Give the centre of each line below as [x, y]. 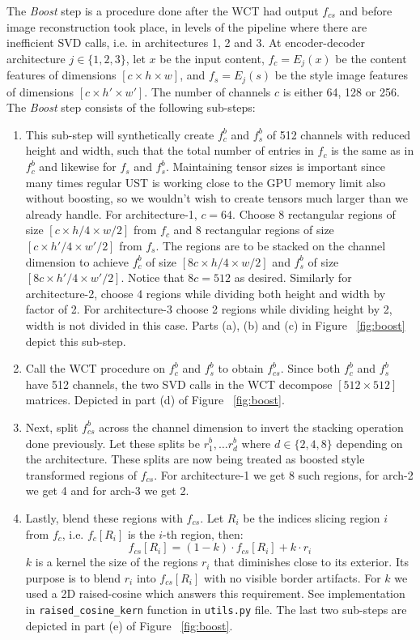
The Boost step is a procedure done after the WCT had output [163, 11]
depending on [369, 443]
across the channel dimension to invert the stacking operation [251, 427]
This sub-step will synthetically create [120, 134]
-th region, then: [203, 533]
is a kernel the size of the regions [117, 562]
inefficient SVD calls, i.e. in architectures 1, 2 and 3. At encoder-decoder [186, 43]
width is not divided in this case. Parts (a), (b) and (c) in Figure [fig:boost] [215, 325]
